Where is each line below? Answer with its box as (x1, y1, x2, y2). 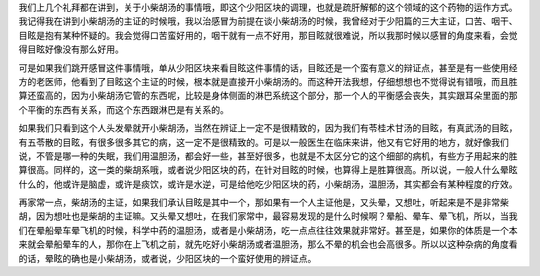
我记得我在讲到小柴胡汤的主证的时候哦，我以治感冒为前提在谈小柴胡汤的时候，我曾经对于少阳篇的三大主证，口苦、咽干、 (18, 15, 518, 27)
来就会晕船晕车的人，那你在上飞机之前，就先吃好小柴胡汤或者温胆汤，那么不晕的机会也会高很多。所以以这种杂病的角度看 (18, 238, 518, 250)
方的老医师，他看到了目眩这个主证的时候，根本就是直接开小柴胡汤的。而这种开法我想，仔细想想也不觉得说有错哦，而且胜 (18, 75, 518, 87)
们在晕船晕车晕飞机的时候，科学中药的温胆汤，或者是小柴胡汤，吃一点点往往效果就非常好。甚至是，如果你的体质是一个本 (18, 224, 518, 236)
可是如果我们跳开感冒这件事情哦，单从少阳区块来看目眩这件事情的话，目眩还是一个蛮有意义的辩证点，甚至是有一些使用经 (18, 61, 518, 74)
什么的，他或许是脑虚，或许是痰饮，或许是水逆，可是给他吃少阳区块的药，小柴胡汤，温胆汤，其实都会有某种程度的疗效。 (18, 178, 518, 190)
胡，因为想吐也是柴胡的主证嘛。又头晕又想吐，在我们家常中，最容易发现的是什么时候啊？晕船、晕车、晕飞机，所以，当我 (18, 210, 518, 222)
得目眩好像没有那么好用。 (18, 43, 124, 55)
